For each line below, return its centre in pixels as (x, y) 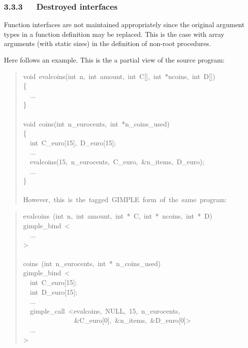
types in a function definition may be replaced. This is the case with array (114, 34)
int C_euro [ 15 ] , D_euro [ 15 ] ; (73, 142)
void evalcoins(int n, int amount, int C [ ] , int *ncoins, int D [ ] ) (119, 76)
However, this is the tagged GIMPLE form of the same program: (125, 199)
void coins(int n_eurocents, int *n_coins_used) (96, 123)
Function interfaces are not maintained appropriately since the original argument (124, 24)
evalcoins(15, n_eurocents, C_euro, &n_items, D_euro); (117, 161)
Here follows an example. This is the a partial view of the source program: (114, 60)
